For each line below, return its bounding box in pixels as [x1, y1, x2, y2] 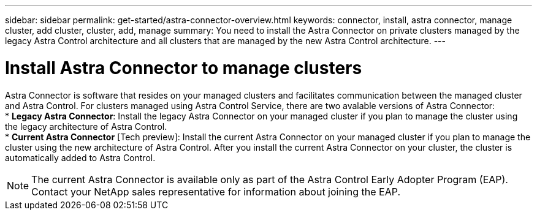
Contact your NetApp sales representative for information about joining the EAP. [31, 185, 401, 198]
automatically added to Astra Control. [5, 152, 156, 163]
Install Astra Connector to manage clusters [5, 57, 362, 78]
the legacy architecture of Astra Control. [5, 121, 167, 132]
